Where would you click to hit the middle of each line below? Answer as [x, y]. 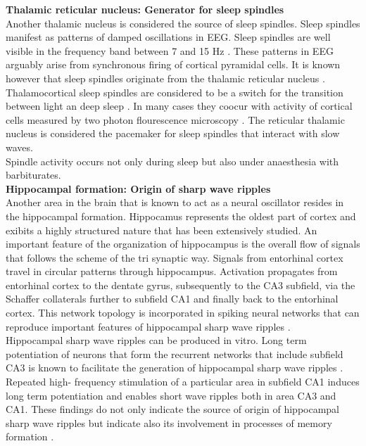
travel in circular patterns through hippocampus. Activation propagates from [172, 271]
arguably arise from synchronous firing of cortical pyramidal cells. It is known [173, 64]
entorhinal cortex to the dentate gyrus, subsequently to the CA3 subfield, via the [181, 285]
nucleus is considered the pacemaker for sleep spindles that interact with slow [173, 133]
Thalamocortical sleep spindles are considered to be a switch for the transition [175, 92]
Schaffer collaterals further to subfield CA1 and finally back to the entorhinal [172, 299]
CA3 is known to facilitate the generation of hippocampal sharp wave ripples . [175, 368]
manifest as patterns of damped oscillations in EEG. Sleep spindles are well [168, 37]
